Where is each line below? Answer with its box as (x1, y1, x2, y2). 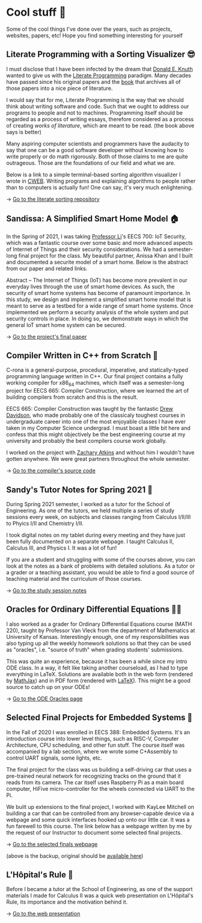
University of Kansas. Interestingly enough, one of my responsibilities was (6, 633, 190, 640)
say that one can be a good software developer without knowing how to (6, 146, 185, 153)
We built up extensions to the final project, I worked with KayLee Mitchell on (6, 803, 194, 810)
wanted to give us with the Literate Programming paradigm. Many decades (6, 72, 191, 79)
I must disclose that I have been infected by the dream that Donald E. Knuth (6, 65, 194, 72)
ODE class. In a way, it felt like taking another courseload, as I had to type (6, 664, 188, 671)
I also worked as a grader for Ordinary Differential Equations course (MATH (6, 620, 192, 627)
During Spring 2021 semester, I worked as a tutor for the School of (6, 500, 171, 507)
